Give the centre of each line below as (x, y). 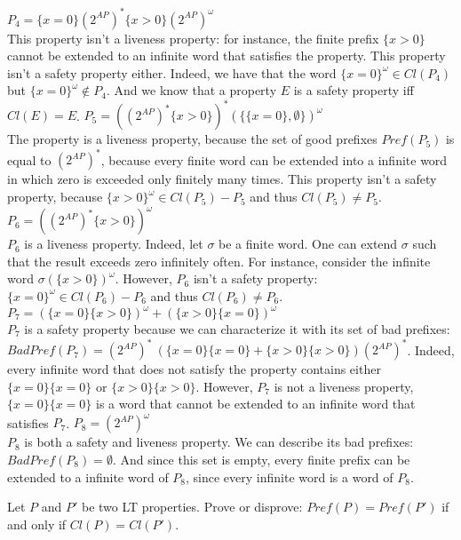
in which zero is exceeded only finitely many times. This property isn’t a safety (222, 179)
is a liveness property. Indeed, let (114, 244)
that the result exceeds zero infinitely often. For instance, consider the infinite (219, 261)
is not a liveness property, (344, 386)
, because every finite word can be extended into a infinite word (274, 159)
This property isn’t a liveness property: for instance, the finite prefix (193, 38)
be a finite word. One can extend (308, 244)
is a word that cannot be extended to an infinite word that (256, 404)
